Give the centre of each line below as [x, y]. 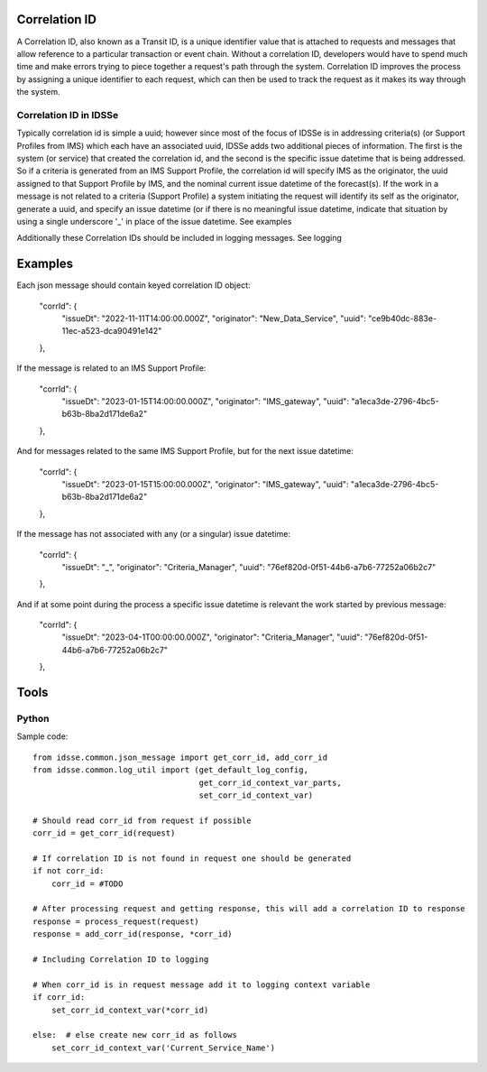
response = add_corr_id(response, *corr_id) [133, 934]
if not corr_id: [69, 871]
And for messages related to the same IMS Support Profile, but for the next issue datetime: [185, 451]
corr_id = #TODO [87, 883]
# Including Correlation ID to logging [121, 960]
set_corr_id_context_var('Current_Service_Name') [163, 1048]
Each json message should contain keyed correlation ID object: [134, 285]
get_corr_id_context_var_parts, [270, 782]
